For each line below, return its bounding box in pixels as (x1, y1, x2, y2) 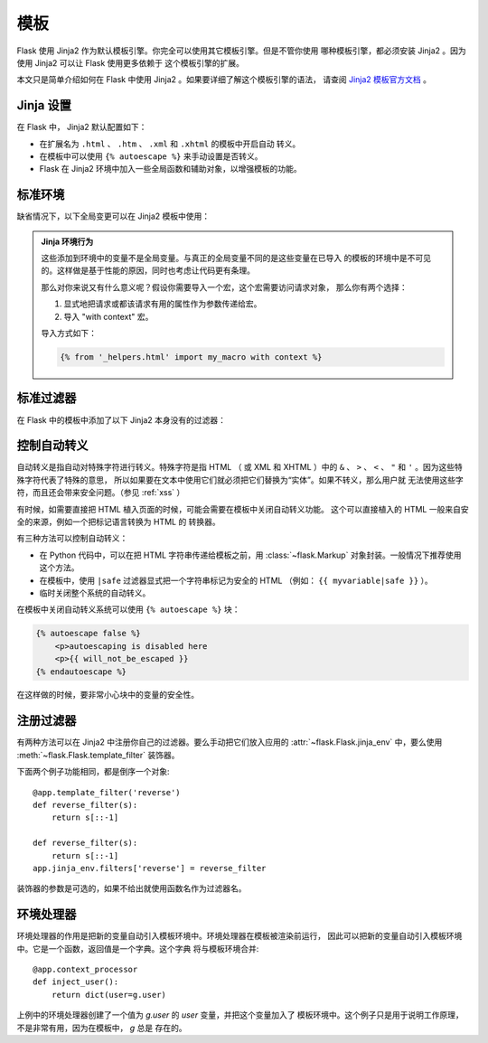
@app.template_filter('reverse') (33, 787, 181, 797)
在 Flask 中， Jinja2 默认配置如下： (16, 122, 147, 133)
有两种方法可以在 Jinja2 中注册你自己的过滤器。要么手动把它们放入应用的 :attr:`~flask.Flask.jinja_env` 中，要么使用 (16, 737, 443, 747)
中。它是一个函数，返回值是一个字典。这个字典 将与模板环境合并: (16, 943, 259, 954)
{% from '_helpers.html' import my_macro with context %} (60, 352, 323, 362)
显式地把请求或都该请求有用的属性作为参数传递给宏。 (63, 298, 262, 309)
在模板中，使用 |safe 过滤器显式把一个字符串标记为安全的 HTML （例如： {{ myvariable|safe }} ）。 (39, 575, 433, 586)
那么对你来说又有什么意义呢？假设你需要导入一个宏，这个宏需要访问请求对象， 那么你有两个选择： (41, 281, 408, 293)
